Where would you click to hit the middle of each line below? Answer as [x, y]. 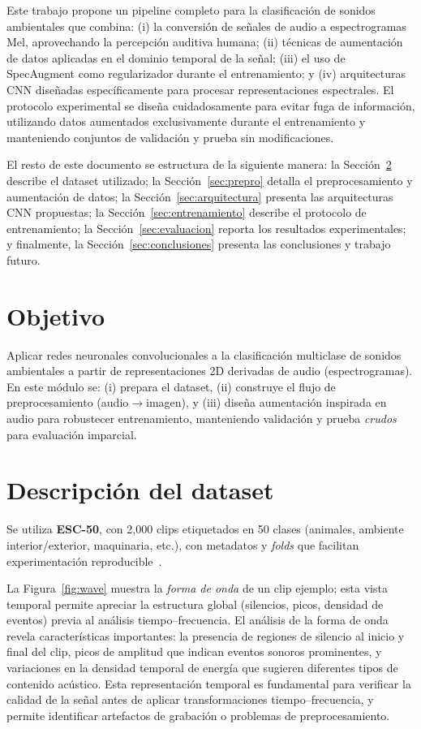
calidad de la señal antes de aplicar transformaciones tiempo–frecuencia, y [190, 699]
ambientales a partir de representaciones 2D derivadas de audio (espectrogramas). [210, 371]
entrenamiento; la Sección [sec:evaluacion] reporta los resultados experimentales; [206, 228]
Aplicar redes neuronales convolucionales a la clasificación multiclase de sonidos [204, 354]
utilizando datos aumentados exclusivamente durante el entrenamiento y [186, 121]
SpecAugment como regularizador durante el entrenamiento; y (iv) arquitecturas [206, 73]
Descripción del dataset [140, 490]
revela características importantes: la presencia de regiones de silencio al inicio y [206, 635]
